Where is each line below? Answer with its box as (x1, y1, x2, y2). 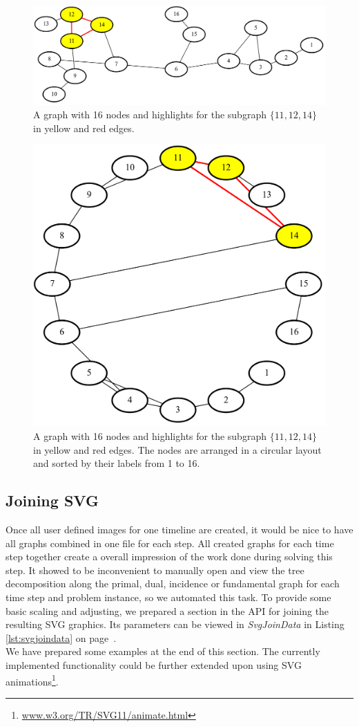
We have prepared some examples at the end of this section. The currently (6, 644, 320, 659)
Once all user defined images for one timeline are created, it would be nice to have (6, 522, 353, 537)
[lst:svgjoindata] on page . (6, 630, 117, 645)
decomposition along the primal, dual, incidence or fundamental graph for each (6, 576, 340, 591)
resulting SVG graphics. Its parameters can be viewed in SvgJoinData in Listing (6, 617, 345, 632)
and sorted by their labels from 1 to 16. (33, 456, 200, 470)
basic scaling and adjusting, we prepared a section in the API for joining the (6, 603, 329, 618)
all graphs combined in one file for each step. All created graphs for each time (6, 535, 334, 550)
